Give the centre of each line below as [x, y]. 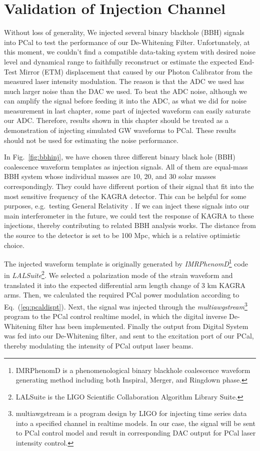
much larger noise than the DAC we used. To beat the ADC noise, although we [125, 91]
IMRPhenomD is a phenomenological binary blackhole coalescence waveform [133, 370]
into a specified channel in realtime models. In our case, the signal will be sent [135, 423]
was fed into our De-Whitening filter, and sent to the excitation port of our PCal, [129, 336]
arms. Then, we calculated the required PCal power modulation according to [122, 295]
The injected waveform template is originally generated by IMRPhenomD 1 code [126, 263]
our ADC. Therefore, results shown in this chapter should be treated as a [116, 120]
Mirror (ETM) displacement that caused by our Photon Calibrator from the [136, 71]
